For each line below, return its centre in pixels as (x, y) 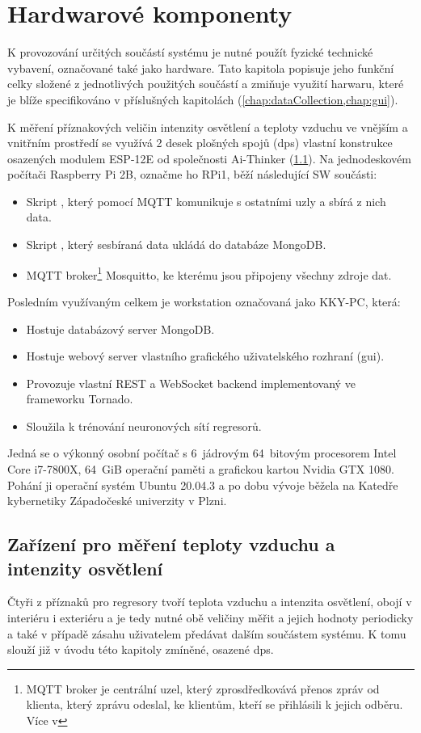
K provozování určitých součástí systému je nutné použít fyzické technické (190, 52)
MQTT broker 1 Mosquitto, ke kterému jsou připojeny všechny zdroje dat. (209, 273)
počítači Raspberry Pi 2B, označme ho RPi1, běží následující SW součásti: (192, 174)
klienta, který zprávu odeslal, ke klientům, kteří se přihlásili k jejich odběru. (215, 704)
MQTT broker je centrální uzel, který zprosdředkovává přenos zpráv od (203, 688)
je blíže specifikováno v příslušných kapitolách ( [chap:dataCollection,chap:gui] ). (203, 99)
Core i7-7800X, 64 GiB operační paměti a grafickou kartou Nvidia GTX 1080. (201, 469)
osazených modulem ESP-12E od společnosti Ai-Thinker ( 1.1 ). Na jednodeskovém (209, 158)
